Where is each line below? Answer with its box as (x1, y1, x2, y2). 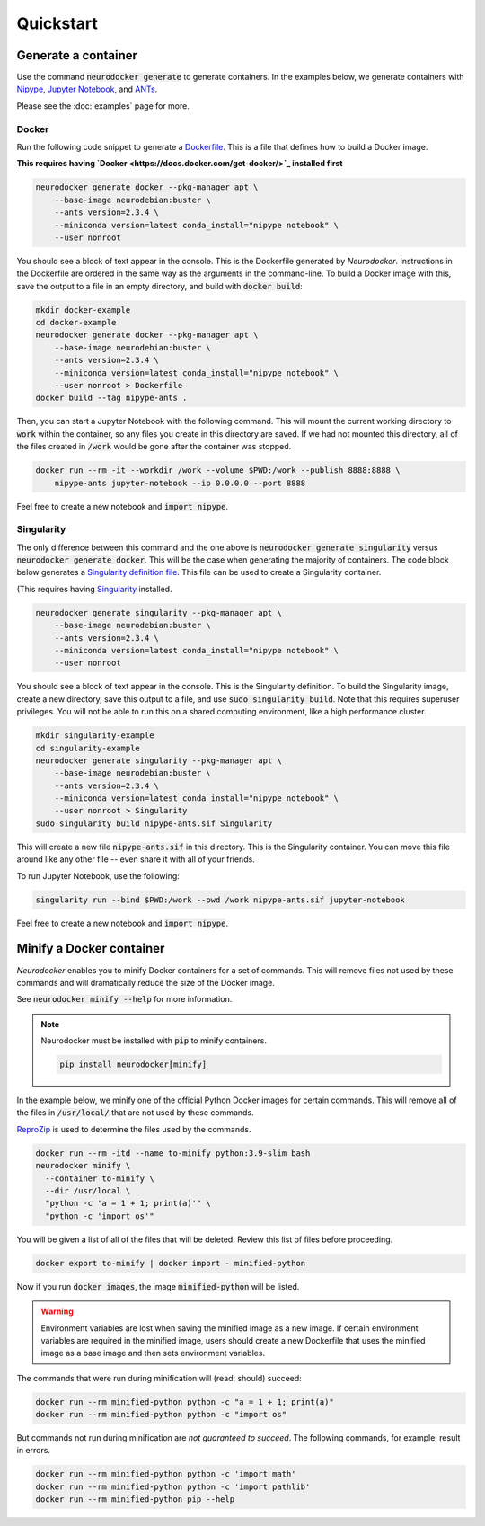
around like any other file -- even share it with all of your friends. (16, 854, 255, 865)
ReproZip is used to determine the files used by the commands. (16, 1123, 251, 1134)
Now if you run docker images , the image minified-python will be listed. (16, 1281, 300, 1291)
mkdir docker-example (35, 305, 131, 315)
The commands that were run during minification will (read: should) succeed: (16, 1372, 303, 1383)
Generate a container (16, 48, 138, 63)
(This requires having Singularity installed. (16, 583, 172, 594)
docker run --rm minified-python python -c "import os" (35, 1409, 287, 1420)
